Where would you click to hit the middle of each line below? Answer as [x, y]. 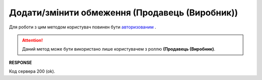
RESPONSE [21, 62]
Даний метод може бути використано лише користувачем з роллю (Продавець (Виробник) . [119, 49]
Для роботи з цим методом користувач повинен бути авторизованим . [82, 27]
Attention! [33, 40]
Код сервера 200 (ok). [32, 71]
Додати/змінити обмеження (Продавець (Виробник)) [123, 13]
